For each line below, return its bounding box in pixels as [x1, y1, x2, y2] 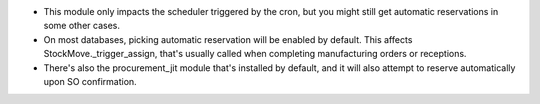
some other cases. [43, 20, 120, 32]
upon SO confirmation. [43, 75, 137, 87]
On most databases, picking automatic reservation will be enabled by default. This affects [43, 33, 413, 45]
